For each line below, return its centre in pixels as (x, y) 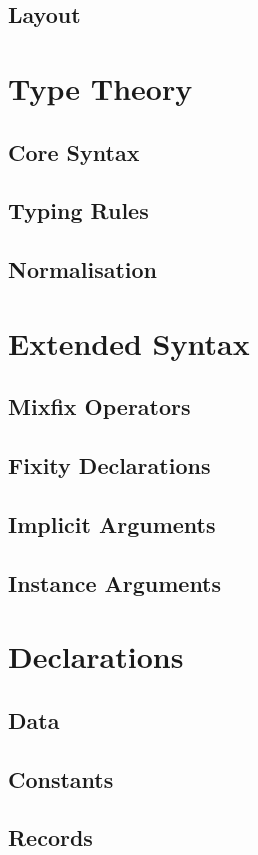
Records (50, 837)
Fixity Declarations (109, 465)
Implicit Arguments (112, 523)
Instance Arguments (115, 582)
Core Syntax (74, 151)
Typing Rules (78, 210)
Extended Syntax (129, 342)
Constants (61, 778)
